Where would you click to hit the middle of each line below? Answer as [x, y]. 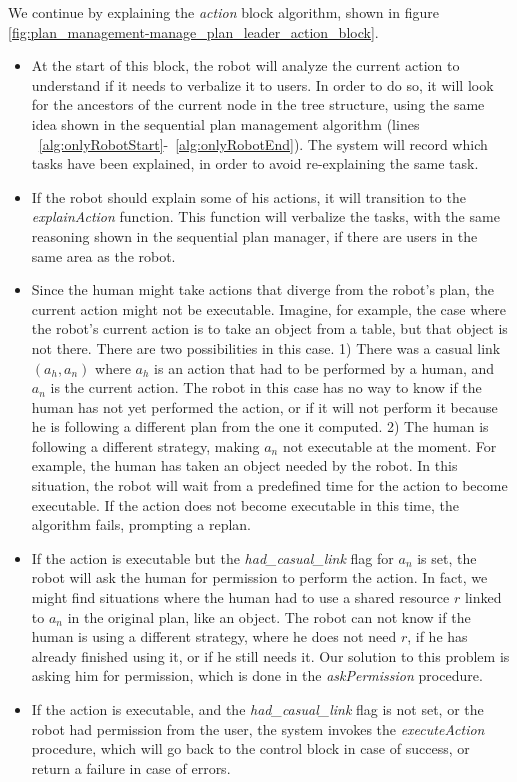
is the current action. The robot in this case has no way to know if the [266, 387]
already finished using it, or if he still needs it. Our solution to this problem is [270, 655]
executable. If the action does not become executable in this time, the [245, 504]
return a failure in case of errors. [131, 767]
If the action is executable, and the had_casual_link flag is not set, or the [257, 709]
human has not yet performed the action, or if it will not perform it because [264, 406]
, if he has [437, 636]
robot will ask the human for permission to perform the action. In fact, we [259, 577]
